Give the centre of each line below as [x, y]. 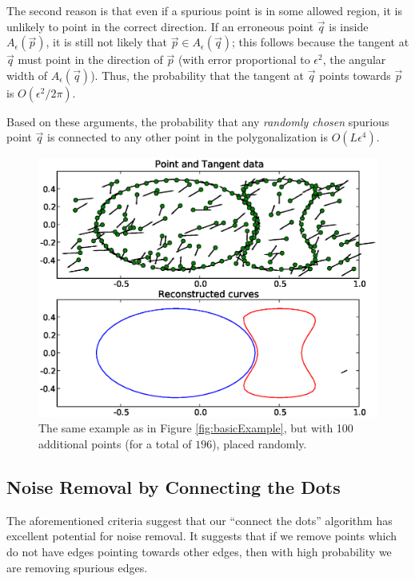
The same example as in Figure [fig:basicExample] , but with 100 [196, 428]
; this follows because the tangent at [321, 42]
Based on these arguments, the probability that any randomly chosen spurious [198, 121]
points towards [355, 75]
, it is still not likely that [106, 42]
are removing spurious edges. [77, 567]
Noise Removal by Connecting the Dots [174, 486]
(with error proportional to [244, 60]
